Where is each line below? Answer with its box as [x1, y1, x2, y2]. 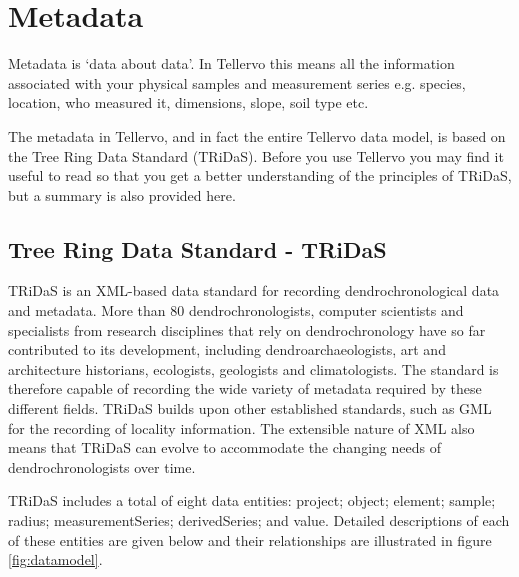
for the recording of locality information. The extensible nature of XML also [8, 417, 475, 438]
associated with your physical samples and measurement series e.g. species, [8, 72, 466, 93]
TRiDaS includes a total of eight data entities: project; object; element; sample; [8, 490, 496, 511]
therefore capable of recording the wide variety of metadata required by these [8, 378, 482, 399]
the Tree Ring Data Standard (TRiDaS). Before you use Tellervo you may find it [8, 145, 504, 166]
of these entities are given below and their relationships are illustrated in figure [8, 529, 492, 550]
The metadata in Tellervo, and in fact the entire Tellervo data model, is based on [8, 125, 506, 146]
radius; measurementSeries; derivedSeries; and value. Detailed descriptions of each [8, 510, 510, 531]
